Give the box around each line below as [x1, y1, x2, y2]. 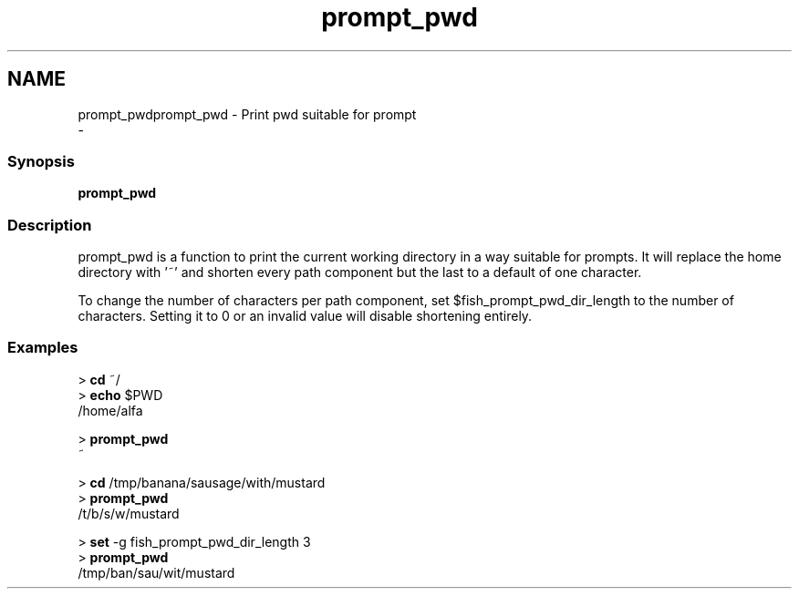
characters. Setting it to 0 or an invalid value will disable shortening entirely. [78, 308, 533, 324]
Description [7, 215, 92, 234]
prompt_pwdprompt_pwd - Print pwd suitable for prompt [78, 106, 417, 122]
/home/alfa [78, 402, 143, 418]
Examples [7, 338, 78, 357]
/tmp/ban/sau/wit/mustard [78, 564, 235, 581]
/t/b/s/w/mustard [78, 505, 180, 521]
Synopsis [7, 151, 75, 170]
